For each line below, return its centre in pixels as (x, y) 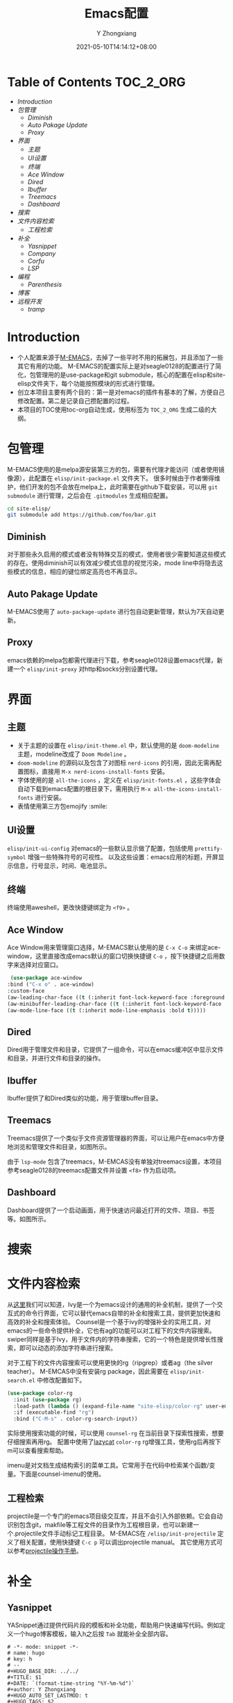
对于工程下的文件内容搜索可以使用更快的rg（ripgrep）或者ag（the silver (110, 1362)
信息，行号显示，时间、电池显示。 (62, 865)
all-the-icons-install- (188, 789)
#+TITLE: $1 (24, 1677)
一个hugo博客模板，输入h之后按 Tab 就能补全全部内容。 (92, 1634)
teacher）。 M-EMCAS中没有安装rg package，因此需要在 (88, 1371)
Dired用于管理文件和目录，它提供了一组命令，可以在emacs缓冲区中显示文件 (115, 1050)
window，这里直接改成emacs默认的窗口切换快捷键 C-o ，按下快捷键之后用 (113, 956)
